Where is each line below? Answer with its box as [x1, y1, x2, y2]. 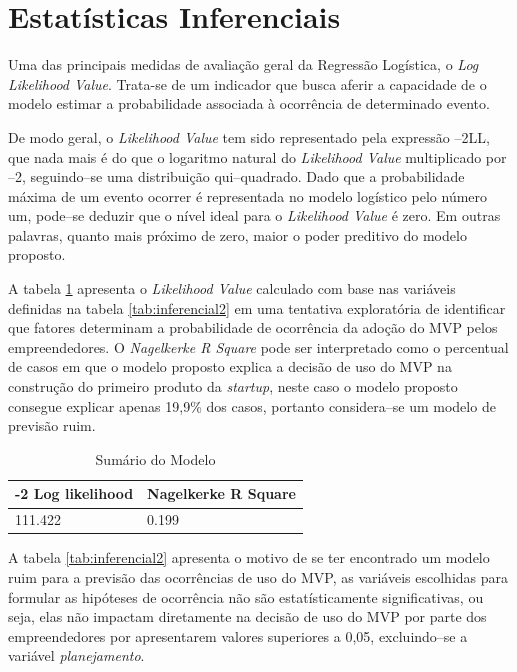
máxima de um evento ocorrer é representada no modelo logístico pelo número [8, 185, 488, 206]
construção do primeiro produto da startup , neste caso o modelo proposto [8, 376, 458, 397]
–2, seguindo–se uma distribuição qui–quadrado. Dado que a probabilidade [8, 166, 465, 187]
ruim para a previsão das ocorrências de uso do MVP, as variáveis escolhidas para [8, 566, 509, 587]
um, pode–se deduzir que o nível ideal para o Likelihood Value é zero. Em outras [8, 205, 501, 226]
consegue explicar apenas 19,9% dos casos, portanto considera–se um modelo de [8, 395, 496, 416]
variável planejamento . [8, 645, 145, 666]
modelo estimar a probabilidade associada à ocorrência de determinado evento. [8, 93, 490, 114]
